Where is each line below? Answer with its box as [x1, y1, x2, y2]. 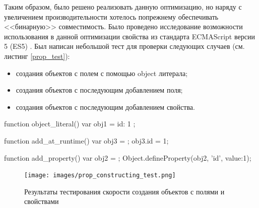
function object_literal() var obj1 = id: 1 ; [4, 118, 136, 129]
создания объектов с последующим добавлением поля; [16, 85, 183, 95]
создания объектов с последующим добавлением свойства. [16, 101, 195, 112]
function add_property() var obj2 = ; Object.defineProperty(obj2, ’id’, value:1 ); [4, 152, 251, 163]
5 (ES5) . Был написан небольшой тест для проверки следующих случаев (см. [4, 41, 245, 51]
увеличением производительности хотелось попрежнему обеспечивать [4, 11, 219, 22]
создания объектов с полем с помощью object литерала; [16, 67, 188, 78]
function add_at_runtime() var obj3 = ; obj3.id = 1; [4, 135, 169, 146]
